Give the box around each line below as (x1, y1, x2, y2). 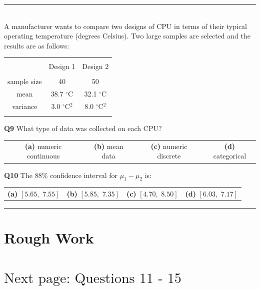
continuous (26, 150, 60, 161)
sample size (7, 76, 42, 86)
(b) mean (93, 140, 123, 151)
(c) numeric (150, 140, 187, 151)
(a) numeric (24, 140, 62, 151)
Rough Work (4, 227, 94, 248)
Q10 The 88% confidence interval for (4, 169, 117, 180)
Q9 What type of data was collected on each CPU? (4, 122, 162, 133)
